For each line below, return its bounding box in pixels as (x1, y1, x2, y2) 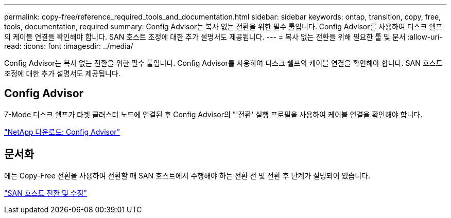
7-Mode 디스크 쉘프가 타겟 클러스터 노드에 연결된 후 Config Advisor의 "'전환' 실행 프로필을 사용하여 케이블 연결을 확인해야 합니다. (4, 110, 423, 119)
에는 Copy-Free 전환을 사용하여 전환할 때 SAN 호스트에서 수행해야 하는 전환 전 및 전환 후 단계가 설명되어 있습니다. (4, 171, 371, 180)
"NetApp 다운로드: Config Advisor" (4, 127, 120, 136)
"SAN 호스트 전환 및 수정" (4, 188, 88, 197)
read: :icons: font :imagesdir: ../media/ (4, 42, 133, 50)
